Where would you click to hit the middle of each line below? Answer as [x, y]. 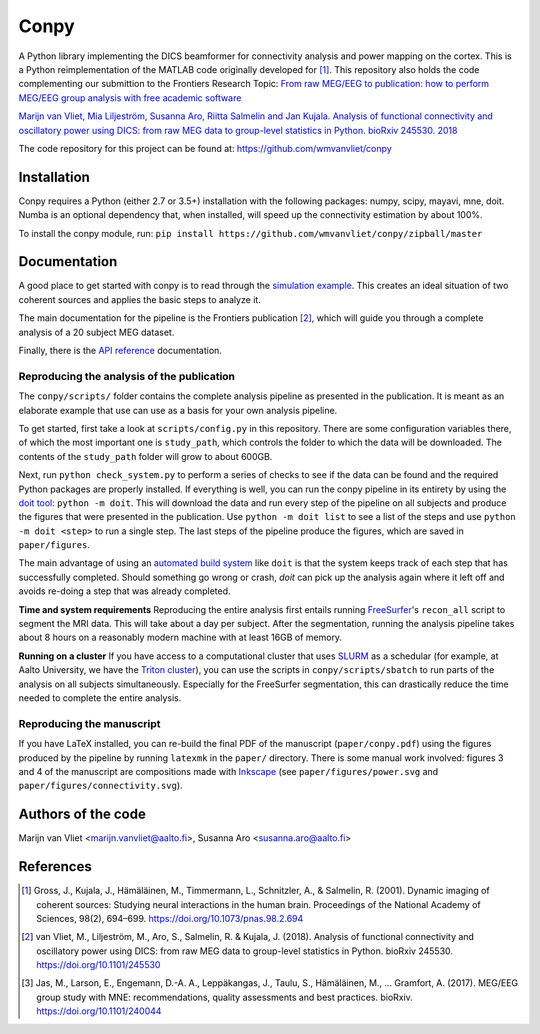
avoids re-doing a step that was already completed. [124, 591]
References [55, 866]
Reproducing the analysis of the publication [126, 376]
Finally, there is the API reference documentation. [120, 351]
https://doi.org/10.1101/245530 [98, 965]
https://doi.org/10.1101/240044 [99, 1011]
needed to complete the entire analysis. [100, 698]
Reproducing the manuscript [89, 723]
